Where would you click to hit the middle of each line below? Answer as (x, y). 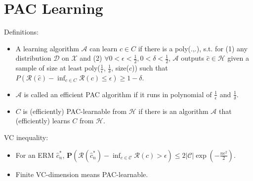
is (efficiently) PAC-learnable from (75, 111)
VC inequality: (26, 137)
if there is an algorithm (173, 111)
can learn (104, 48)
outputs (193, 58)
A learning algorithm (47, 48)
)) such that (150, 68)
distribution (33, 58)
